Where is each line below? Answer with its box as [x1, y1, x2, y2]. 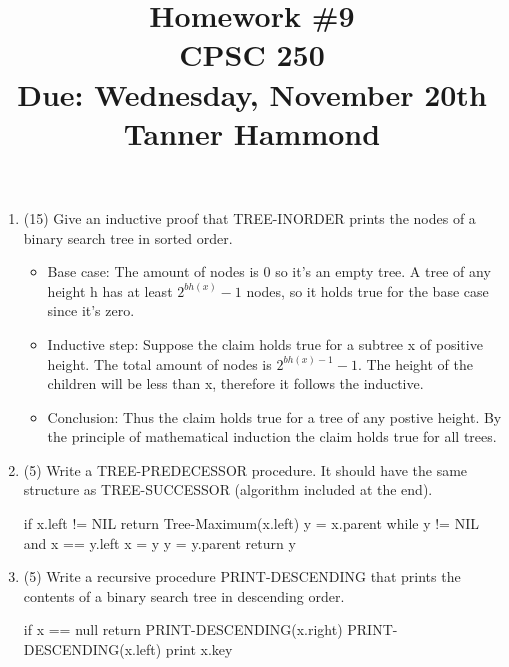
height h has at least [47, 280, 173, 301]
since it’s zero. [47, 300, 135, 321]
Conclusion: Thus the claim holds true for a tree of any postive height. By [47, 406, 502, 427]
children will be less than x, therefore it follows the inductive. [47, 373, 424, 394]
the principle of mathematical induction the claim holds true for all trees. [47, 426, 497, 447]
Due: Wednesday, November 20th [17, 73, 487, 114]
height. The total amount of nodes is [47, 353, 272, 374]
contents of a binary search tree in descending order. [23, 585, 345, 606]
